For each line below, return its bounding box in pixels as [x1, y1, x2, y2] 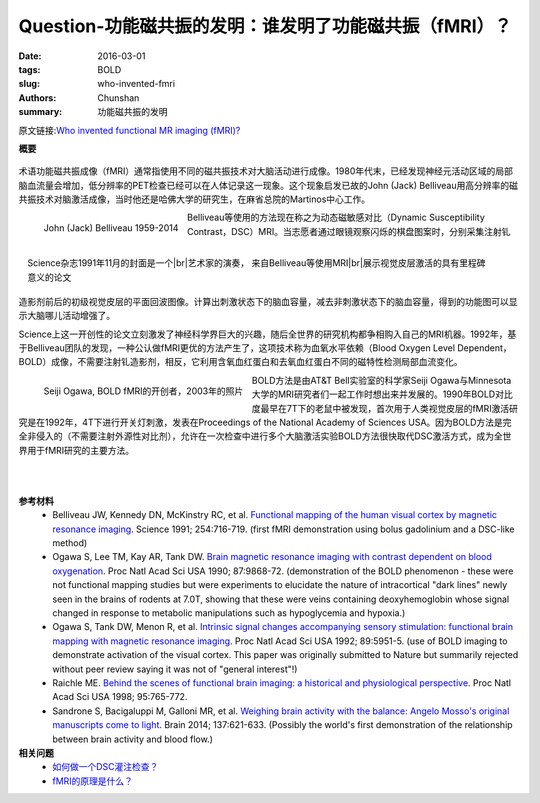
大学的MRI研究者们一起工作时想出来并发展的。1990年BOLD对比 [251, 388, 514, 400]
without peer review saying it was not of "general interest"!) [52, 663, 298, 675]
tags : [18, 63, 41, 75]
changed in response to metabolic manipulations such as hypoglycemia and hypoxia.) [52, 607, 406, 619]
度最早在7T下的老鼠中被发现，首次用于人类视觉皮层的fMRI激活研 [251, 402, 519, 414]
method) [52, 537, 88, 549]
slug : [18, 78, 40, 90]
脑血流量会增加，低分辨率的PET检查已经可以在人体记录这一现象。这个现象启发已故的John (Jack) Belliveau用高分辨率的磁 [18, 179, 519, 191]
